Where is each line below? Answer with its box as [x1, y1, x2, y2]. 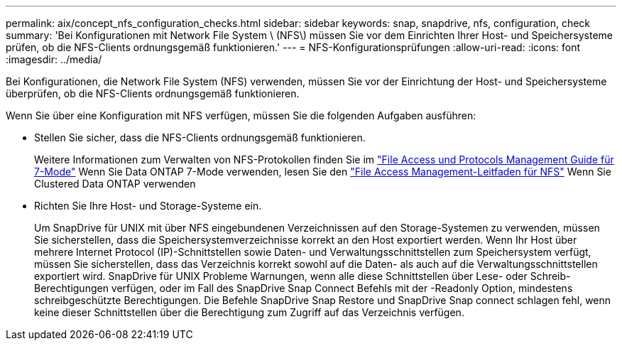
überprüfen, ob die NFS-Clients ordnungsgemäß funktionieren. [6, 87, 300, 99]
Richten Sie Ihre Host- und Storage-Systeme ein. [34, 200, 262, 212]
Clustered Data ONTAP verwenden [34, 178, 196, 190]
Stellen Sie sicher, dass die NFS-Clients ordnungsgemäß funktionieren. [34, 131, 366, 144]
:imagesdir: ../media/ [6, 53, 102, 65]
